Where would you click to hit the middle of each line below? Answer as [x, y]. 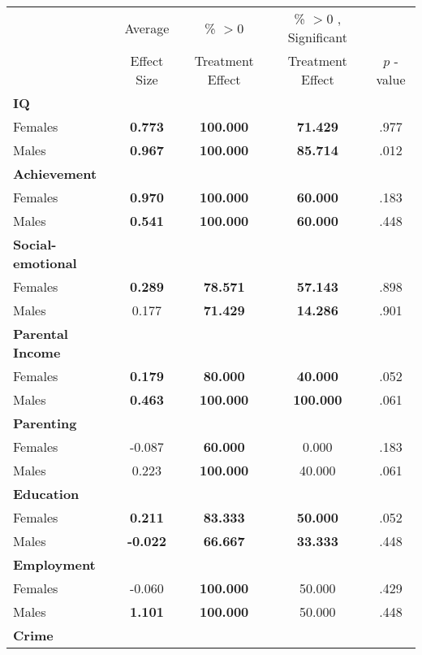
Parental [41, 334]
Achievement [55, 174]
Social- [35, 244]
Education [46, 494]
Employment [54, 564]
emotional [45, 263]
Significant [318, 37]
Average [147, 28]
